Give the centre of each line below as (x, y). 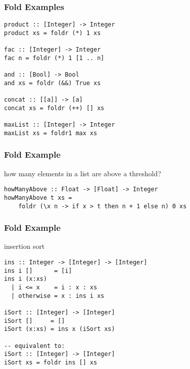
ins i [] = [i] (38, 271)
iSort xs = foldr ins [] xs (51, 362)
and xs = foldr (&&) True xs (52, 83)
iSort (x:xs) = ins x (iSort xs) (59, 329)
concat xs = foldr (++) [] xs (54, 108)
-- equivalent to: (34, 346)
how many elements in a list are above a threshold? (83, 173)
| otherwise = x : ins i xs (58, 296)
